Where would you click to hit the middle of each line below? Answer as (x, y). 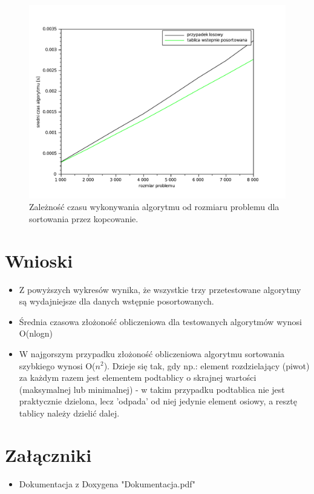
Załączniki (48, 454)
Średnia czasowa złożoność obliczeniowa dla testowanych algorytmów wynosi (160, 321)
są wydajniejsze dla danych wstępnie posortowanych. (116, 301)
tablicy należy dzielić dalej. (69, 413)
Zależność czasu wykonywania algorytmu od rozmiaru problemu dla (154, 207)
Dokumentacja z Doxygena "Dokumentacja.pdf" (107, 483)
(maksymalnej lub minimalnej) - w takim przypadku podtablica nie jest (152, 389)
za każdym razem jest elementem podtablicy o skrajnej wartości (138, 377)
